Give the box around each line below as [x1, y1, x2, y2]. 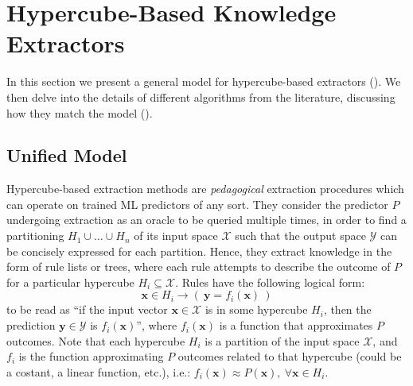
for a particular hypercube [6, 273, 134, 290]
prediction [6, 317, 56, 334]
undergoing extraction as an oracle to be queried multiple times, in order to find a [6, 211, 407, 228]
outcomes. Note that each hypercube [6, 332, 185, 349]
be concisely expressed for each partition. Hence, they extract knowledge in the [6, 242, 392, 259]
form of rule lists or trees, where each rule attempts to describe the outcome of [6, 258, 391, 275]
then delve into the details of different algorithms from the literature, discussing [6, 88, 395, 105]
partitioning [6, 227, 64, 244]
